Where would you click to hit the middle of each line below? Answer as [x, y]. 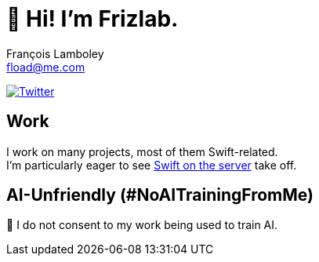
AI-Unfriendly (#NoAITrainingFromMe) [160, 195]
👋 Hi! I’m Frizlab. [92, 19]
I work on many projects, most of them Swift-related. [142, 151]
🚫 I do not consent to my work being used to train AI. [142, 225]
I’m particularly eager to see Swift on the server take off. [152, 165]
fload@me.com [46, 67]
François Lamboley [55, 53]
